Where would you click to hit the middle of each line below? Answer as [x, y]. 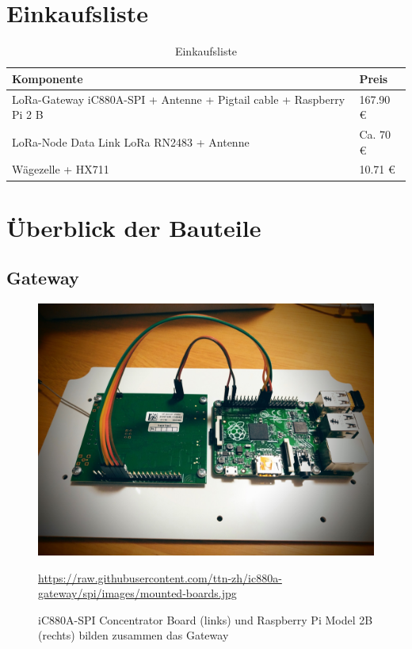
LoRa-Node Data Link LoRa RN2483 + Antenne [131, 141]
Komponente [48, 78]
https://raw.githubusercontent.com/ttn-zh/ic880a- [160, 577]
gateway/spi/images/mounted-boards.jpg [137, 593]
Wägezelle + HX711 [61, 169]
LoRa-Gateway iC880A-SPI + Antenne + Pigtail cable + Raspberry [179, 99]
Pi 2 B [28, 115]
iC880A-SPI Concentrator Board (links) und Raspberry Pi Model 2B [206, 619]
